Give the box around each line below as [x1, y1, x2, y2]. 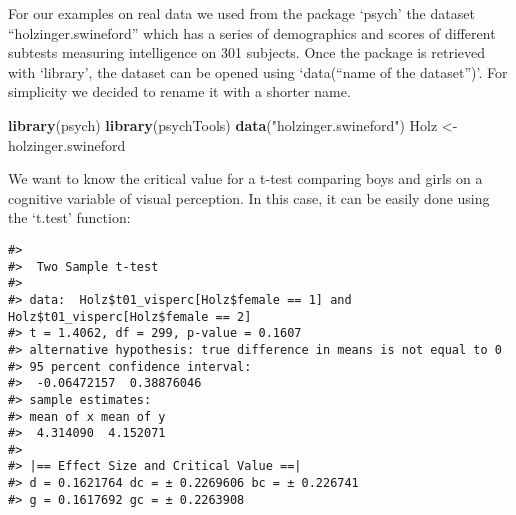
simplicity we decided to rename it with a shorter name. [8, 81, 351, 102]
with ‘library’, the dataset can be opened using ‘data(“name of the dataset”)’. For [8, 61, 508, 82]
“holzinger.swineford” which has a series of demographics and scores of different [8, 22, 496, 43]
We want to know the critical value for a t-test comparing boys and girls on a [8, 168, 483, 189]
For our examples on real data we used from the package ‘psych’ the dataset [8, 3, 475, 23]
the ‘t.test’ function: [8, 207, 131, 228]
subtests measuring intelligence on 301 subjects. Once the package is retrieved [8, 42, 485, 63]
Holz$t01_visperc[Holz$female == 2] [8, 309, 252, 324]
